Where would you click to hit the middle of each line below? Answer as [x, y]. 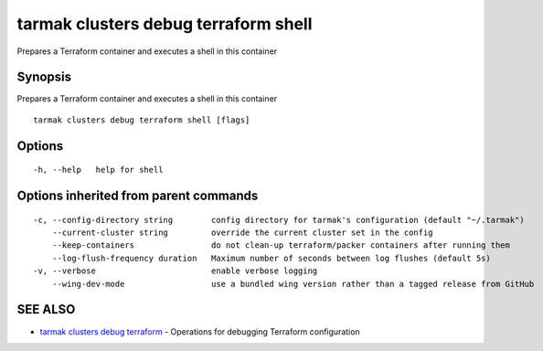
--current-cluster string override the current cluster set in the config [242, 233]
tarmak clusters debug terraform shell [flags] [142, 120]
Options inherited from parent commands [138, 196]
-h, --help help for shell [98, 170]
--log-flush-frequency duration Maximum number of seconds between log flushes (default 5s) [271, 258]
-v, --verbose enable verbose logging [176, 271]
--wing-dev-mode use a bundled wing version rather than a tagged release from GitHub [293, 284]
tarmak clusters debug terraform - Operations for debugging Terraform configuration [200, 331]
